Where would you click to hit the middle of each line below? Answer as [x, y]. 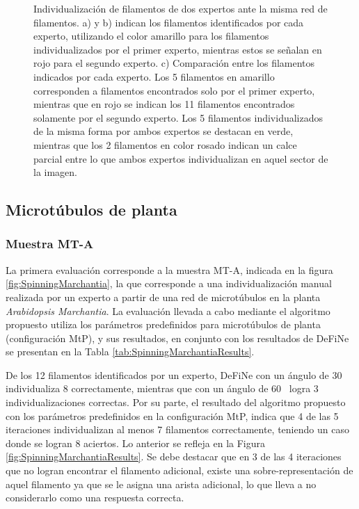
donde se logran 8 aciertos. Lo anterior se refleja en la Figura [136, 443]
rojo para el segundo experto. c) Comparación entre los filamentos [174, 63]
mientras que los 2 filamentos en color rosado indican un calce [165, 144]
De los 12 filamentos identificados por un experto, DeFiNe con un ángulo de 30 [174, 374]
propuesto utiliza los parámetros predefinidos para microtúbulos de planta [163, 324]
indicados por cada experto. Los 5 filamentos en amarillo [154, 76]
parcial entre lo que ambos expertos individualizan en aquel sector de [181, 158]
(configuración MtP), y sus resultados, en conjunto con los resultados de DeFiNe [177, 338]
